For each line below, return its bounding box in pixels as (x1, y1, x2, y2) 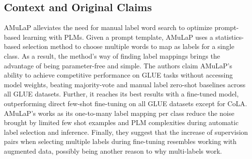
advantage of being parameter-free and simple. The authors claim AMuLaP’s (4, 60, 232, 70)
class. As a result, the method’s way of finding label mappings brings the (4, 50, 220, 61)
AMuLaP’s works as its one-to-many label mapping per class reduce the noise (4, 108, 235, 118)
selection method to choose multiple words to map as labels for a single (22, 41, 235, 51)
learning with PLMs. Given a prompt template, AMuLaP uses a (22, 32, 213, 42)
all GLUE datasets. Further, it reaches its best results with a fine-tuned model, (4, 89, 239, 99)
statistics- (215, 32, 244, 42)
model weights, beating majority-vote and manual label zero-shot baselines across (4, 79, 246, 89)
